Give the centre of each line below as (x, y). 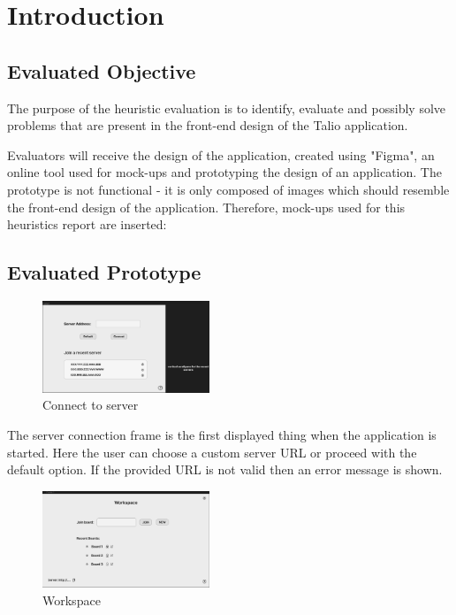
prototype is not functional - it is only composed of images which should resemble (228, 189)
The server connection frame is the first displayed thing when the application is (222, 435)
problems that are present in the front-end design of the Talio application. (208, 125)
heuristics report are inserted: (87, 224)
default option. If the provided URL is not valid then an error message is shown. (225, 469)
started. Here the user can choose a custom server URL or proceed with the (212, 452)
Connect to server (91, 405)
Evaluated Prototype (104, 272)
